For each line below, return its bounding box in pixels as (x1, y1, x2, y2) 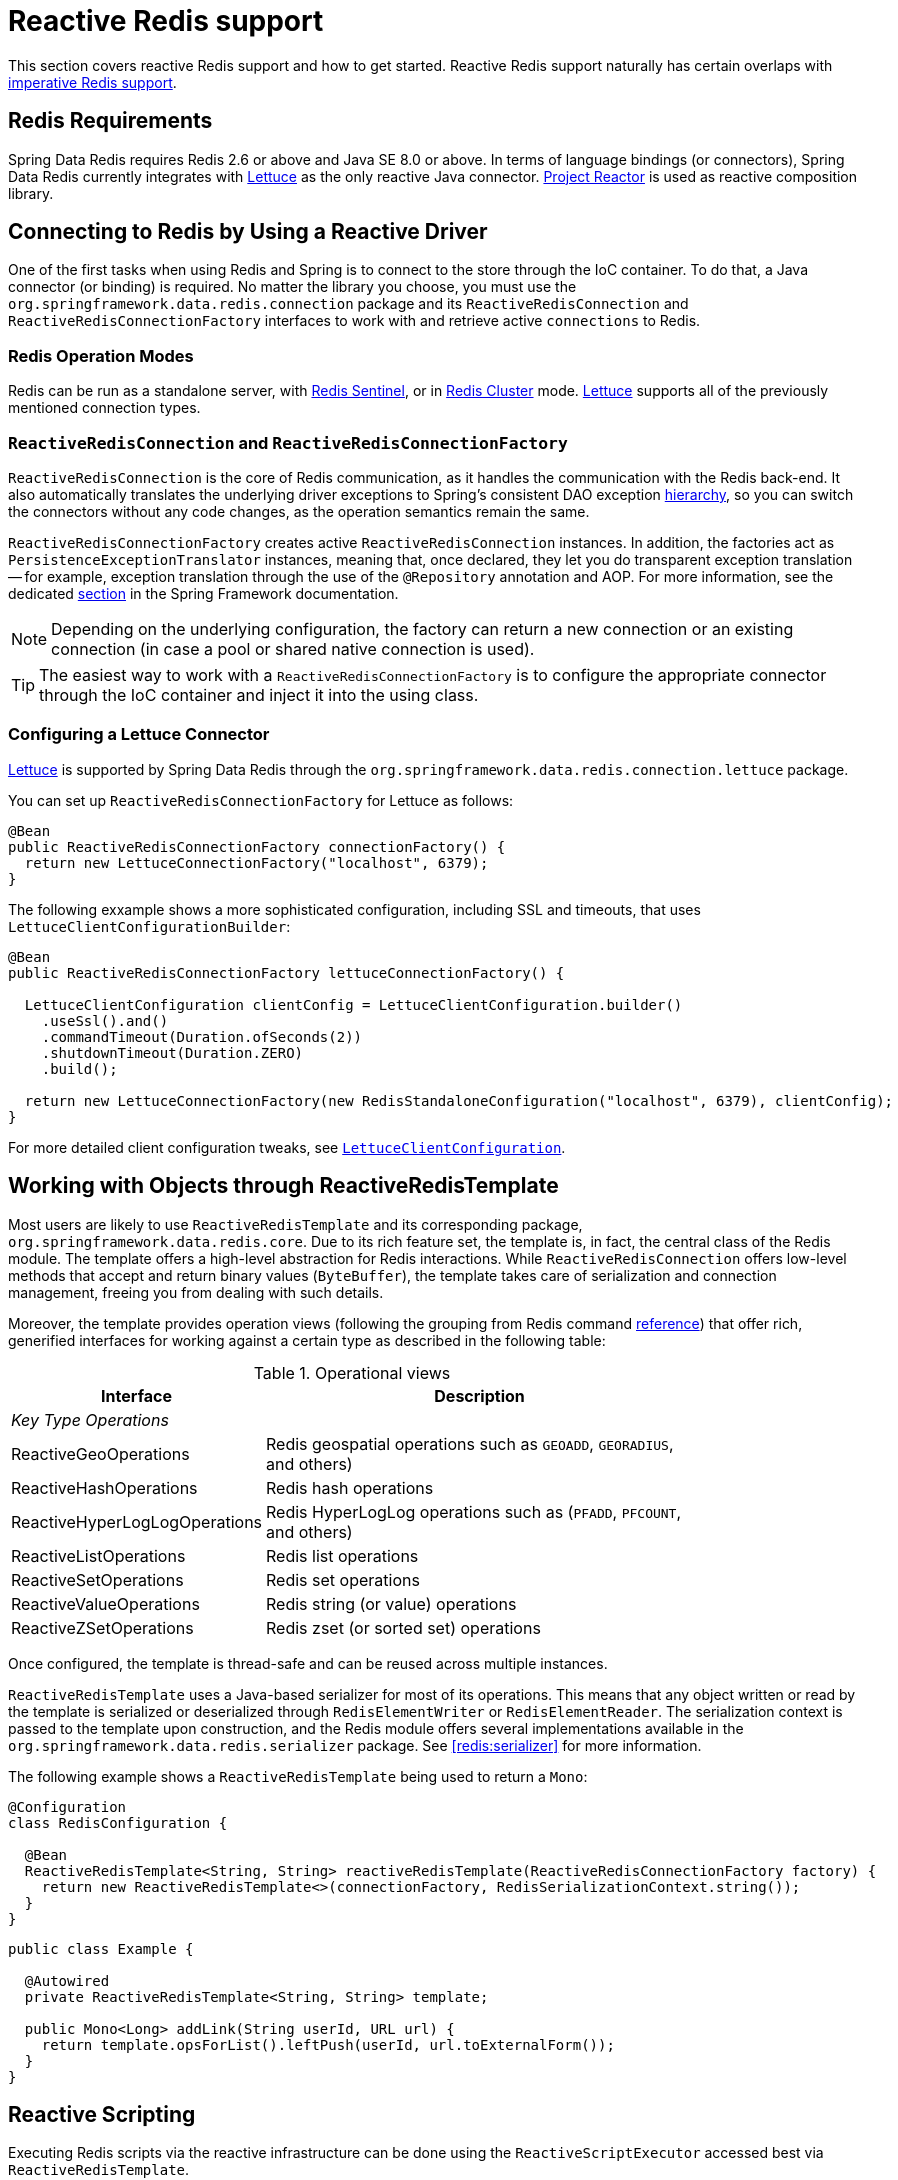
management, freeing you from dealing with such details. (8, 1283, 384, 1301)
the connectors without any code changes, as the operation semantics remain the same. (8, 502, 590, 520)
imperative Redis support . (8, 73, 177, 91)
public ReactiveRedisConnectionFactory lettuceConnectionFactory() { (8, 964, 565, 981)
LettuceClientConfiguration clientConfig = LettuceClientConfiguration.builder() (24, 996, 683, 1013)
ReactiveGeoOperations (11, 1443, 190, 1464)
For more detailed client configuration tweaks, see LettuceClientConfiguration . (8, 1138, 566, 1156)
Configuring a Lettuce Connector (8, 724, 270, 745)
